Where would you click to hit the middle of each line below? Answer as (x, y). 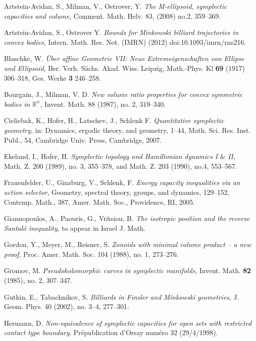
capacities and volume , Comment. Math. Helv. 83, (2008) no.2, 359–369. (113, 15)
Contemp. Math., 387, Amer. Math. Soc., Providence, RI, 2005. (100, 201)
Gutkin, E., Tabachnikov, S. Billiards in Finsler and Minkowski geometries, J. (122, 296)
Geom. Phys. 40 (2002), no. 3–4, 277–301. (67, 306)
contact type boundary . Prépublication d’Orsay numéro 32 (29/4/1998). (111, 332)
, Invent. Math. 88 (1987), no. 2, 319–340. (103, 104)
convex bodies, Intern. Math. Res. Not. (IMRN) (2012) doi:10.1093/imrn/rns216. (125, 42)
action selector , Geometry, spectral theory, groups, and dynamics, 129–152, (117, 192)
